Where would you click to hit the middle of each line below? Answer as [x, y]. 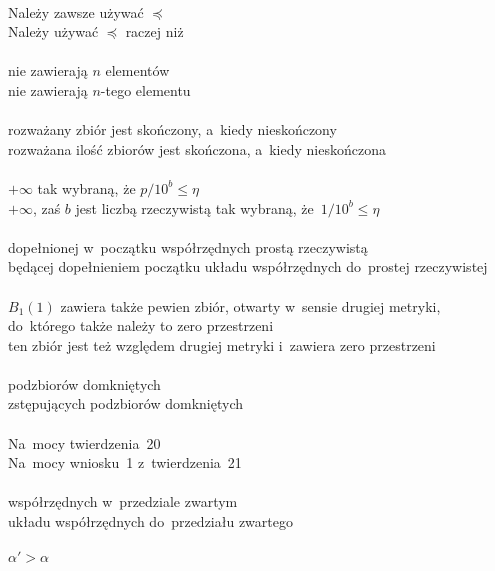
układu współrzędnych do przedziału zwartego [150, 521]
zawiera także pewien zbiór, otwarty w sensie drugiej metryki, [250, 305]
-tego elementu [145, 89]
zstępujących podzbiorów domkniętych [126, 403]
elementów [137, 70]
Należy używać [53, 31]
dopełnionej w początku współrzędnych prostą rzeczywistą [188, 246]
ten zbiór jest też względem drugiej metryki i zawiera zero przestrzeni [222, 344]
